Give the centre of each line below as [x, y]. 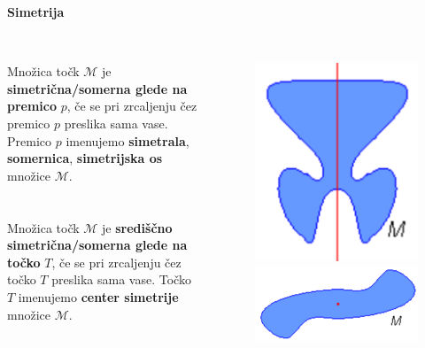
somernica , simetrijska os [85, 158]
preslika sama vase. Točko [121, 279]
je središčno [137, 227]
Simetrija [36, 12]
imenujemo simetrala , [127, 140]
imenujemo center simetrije [98, 296]
